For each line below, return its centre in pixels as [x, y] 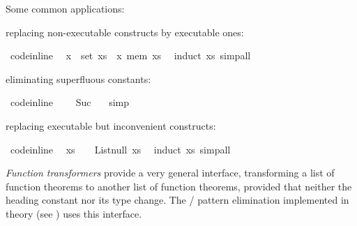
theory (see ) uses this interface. [74, 213]
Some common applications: [65, 8]
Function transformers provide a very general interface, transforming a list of [170, 173]
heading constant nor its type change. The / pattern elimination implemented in [177, 200]
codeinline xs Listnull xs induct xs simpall [120, 149]
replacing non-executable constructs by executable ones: [125, 32]
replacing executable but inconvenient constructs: [111, 125]
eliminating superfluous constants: [78, 78]
